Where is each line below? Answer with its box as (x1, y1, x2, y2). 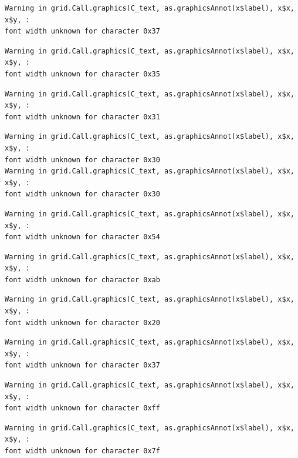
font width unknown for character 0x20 (5, 318, 160, 327)
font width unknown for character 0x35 (5, 69, 160, 78)
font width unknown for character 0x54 (5, 233, 160, 242)
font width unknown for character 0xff (5, 404, 160, 413)
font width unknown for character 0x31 (5, 112, 160, 121)
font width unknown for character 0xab (5, 275, 160, 284)
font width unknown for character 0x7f (5, 447, 160, 455)
